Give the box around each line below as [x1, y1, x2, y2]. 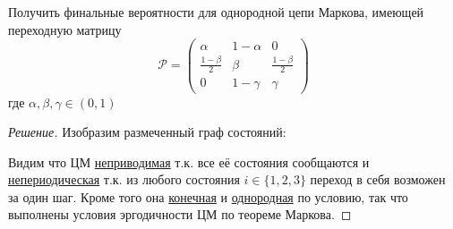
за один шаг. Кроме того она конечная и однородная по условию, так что [8, 187, 408, 206]
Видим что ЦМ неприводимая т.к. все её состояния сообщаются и [8, 152, 370, 171]
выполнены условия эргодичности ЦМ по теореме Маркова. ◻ [8, 205, 352, 224]
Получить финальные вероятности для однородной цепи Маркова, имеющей [8, 3, 424, 21]
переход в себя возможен [310, 170, 446, 189]
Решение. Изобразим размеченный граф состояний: [8, 123, 286, 141]
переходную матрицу [8, 20, 122, 38]
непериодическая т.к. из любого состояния [8, 170, 240, 189]
